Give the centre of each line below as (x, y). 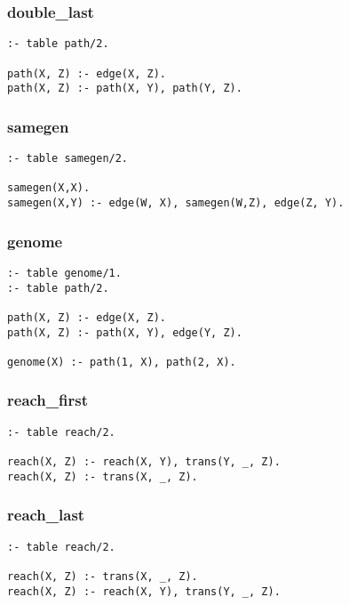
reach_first (48, 400)
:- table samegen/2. (68, 159)
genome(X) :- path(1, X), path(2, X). (122, 362)
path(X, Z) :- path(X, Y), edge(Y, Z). (125, 332)
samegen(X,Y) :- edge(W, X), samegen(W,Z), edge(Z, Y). (176, 203)
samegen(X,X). (49, 188)
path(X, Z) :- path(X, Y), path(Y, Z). (125, 89)
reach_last (46, 515)
